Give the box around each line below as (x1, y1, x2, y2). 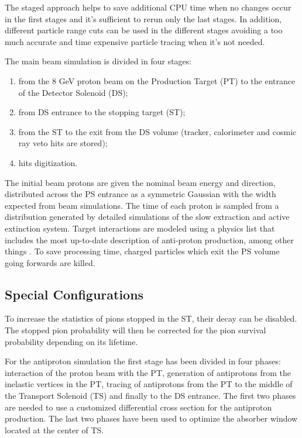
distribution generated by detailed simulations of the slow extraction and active (5, 211, 290, 223)
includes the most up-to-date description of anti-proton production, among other (5, 233, 294, 246)
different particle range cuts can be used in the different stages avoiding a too (5, 24, 283, 36)
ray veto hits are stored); (18, 137, 108, 149)
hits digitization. (18, 156, 78, 168)
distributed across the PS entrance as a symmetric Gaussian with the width (5, 188, 276, 200)
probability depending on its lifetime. (5, 335, 138, 347)
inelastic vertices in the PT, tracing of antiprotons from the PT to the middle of (5, 378, 293, 390)
